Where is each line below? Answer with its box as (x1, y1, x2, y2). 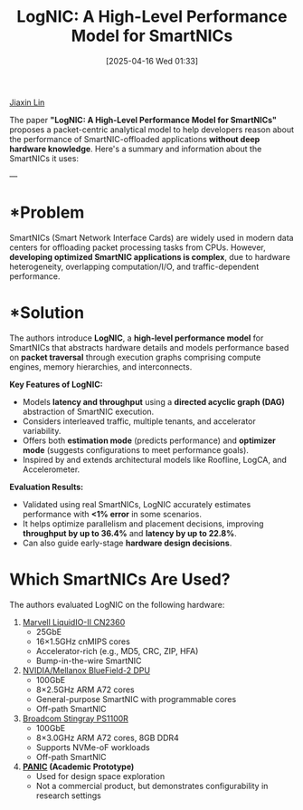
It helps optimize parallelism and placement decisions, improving (22, 518, 264, 529)
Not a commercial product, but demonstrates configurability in (35, 780, 269, 791)
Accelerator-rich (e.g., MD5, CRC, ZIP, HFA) (35, 645, 199, 656)
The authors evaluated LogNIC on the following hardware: (9, 599, 225, 610)
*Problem (9, 202, 85, 223)
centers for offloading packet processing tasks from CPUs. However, (9, 242, 267, 253)
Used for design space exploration (35, 770, 166, 781)
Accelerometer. (22, 464, 80, 475)
